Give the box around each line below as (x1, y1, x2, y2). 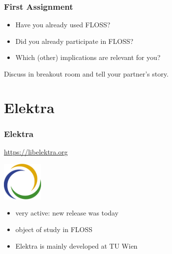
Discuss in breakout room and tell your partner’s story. (4, 69, 169, 78)
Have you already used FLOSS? (15, 20, 110, 30)
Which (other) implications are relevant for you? (15, 52, 161, 62)
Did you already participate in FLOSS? (15, 36, 133, 46)
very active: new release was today (15, 208, 119, 218)
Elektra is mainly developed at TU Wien (15, 240, 138, 251)
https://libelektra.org (4, 147, 68, 157)
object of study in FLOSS (15, 224, 93, 234)
